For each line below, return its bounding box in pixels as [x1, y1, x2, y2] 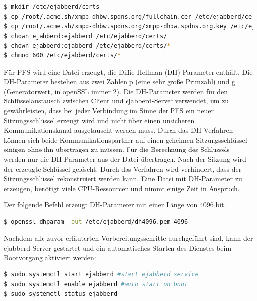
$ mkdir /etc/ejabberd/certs [4, 3, 100, 10]
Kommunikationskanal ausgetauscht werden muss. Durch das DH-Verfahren [4, 125, 233, 135]
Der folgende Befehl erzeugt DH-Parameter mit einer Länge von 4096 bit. [4, 200, 226, 210]
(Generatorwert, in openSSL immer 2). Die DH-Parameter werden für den [4, 86, 228, 96]
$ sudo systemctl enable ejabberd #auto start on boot [4, 280, 188, 288]
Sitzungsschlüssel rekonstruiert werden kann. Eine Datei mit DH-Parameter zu [4, 173, 242, 184]
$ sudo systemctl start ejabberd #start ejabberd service [4, 271, 199, 278]
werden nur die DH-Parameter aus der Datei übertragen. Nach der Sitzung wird [4, 153, 246, 164]
